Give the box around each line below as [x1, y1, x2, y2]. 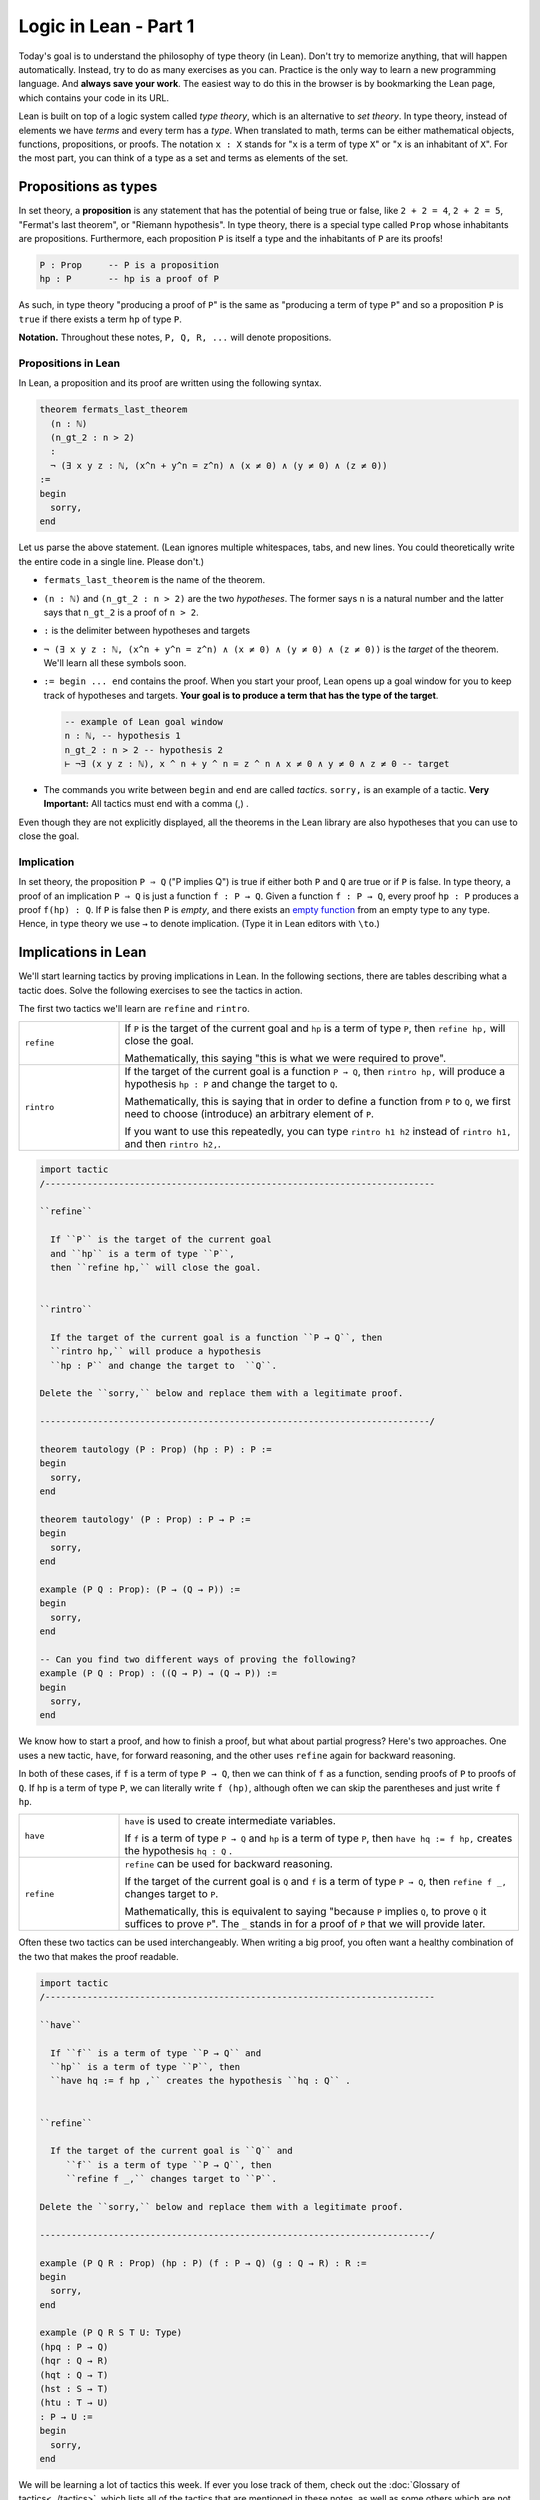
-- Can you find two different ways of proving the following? [39, 1653, 357, 1665]
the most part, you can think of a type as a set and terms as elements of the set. [18, 152, 349, 164]
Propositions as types [18, 178, 158, 195]
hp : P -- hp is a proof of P [39, 273, 220, 285]
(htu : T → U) [39, 2397, 109, 2409]
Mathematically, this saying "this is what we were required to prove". [124, 1051, 447, 1065]
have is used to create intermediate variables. [124, 1814, 337, 1828]
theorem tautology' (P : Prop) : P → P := [39, 1513, 251, 1525]
